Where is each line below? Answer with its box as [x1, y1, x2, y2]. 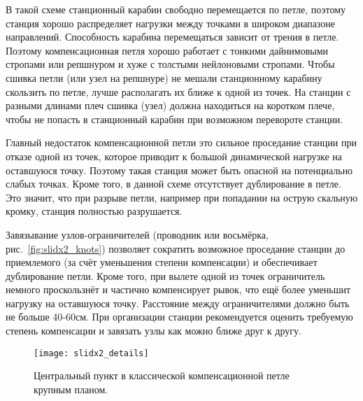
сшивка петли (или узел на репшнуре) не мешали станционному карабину [6, 70, 322, 85]
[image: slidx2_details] [34, 348, 149, 358]
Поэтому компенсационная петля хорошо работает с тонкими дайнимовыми [6, 43, 329, 57]
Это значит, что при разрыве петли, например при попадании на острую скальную [6, 190, 358, 204]
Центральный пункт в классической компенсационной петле [34, 368, 290, 383]
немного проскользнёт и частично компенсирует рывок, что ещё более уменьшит [6, 282, 351, 297]
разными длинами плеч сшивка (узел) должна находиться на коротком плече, [6, 98, 335, 113]
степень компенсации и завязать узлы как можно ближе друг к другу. [6, 323, 301, 338]
